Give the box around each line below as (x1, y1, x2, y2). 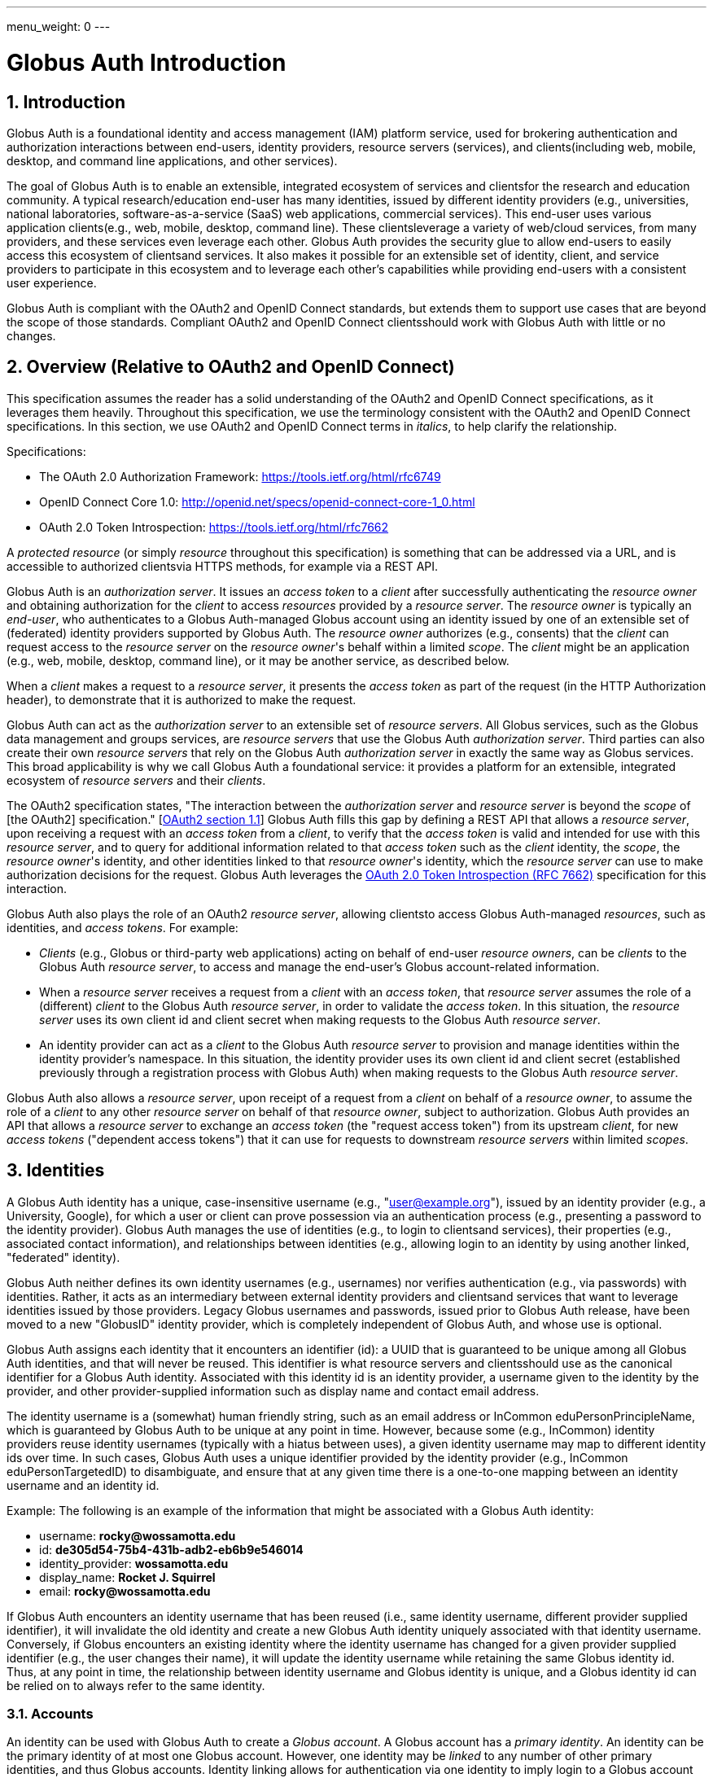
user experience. (7, 275, 97, 290)
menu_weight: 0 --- (7, 20, 111, 33)
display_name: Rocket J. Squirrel (39, 1570, 216, 1584)
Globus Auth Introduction (7, 48, 287, 77)
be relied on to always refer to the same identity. (7, 1678, 265, 1693)
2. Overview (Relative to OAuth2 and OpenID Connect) (7, 357, 455, 378)
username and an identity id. (7, 1478, 160, 1492)
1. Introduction (7, 91, 125, 112)
